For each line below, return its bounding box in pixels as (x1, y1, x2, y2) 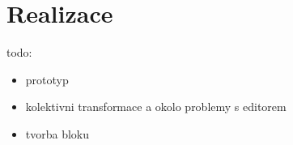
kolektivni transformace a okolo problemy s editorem (25, 98, 287, 115)
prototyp (25, 70, 69, 87)
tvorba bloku (25, 125, 90, 142)
